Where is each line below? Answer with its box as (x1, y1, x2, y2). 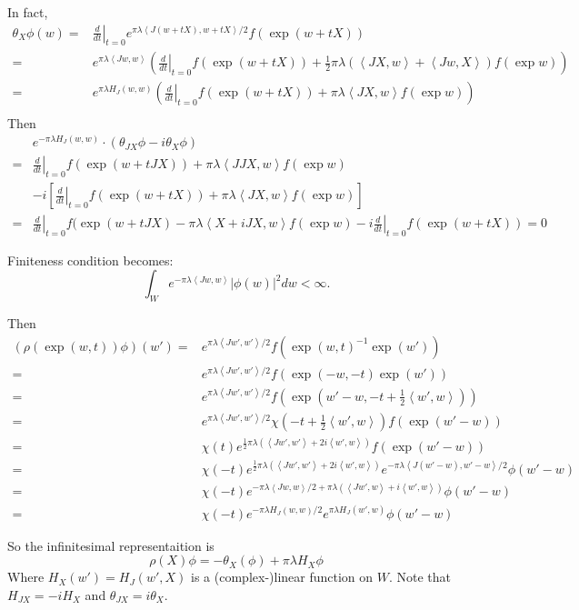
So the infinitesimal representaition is (7, 535, 215, 555)
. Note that (388, 567, 451, 586)
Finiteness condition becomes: (7, 250, 174, 269)
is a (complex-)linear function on (191, 567, 374, 586)
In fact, (7, 3, 48, 21)
